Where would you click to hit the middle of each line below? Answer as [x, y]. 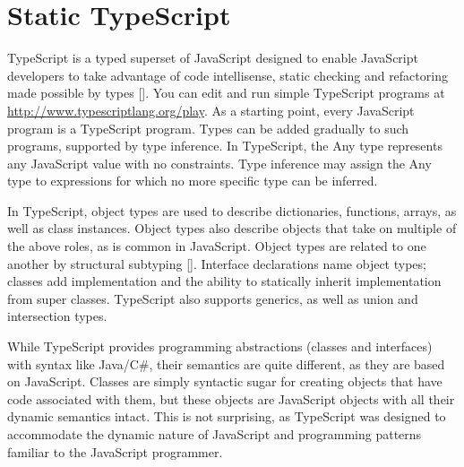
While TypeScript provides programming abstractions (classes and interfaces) [220, 346]
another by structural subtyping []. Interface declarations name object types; [217, 263]
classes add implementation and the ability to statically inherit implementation [224, 281]
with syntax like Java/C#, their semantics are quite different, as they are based [226, 363]
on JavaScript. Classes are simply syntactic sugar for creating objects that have [225, 381]
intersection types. [57, 316]
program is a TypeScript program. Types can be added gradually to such [208, 128]
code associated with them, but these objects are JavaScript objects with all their [231, 398]
